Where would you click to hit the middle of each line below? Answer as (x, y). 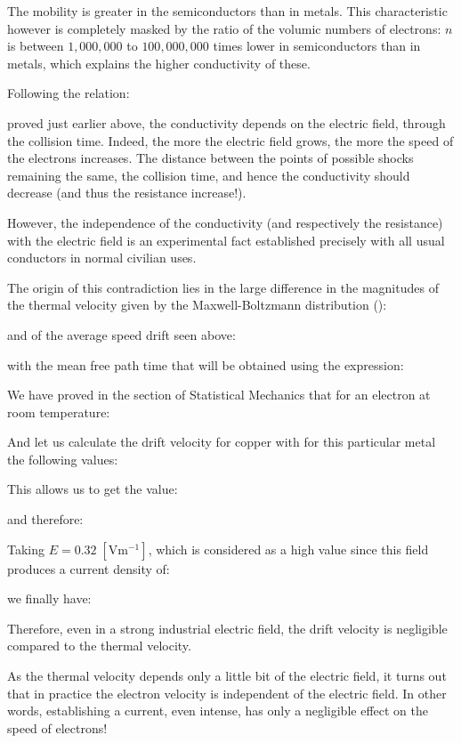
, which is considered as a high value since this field (288, 549)
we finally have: (49, 598)
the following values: (63, 459)
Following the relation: (69, 93)
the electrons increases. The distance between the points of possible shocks (210, 158)
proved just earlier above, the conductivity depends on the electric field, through (226, 122)
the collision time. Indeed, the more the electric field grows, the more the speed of (230, 140)
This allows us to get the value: (93, 489)
